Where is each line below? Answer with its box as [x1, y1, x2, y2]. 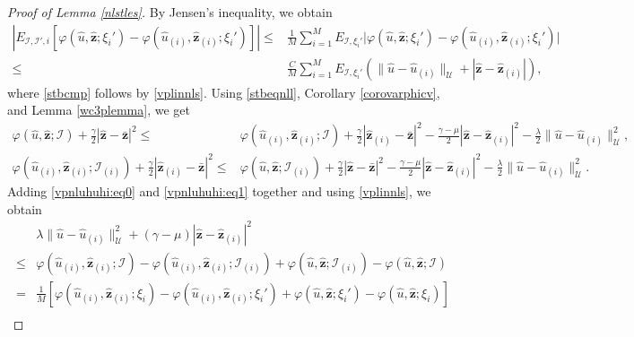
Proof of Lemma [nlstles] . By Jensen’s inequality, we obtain [7, 3, 333, 21]
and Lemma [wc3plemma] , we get [7, 100, 190, 119]
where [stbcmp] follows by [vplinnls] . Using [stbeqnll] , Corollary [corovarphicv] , [7, 82, 440, 101]
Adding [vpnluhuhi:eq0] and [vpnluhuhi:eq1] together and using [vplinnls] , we [7, 181, 431, 200]
